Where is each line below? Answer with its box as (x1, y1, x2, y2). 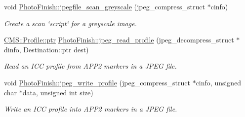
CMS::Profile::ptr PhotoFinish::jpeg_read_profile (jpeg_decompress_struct (4, 35, 234, 45)
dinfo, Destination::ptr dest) (4, 44, 89, 54)
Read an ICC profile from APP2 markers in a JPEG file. (4, 61, 177, 71)
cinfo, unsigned (196, 77, 242, 87)
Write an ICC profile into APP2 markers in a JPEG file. (4, 104, 177, 114)
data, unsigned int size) (22, 87, 93, 97)
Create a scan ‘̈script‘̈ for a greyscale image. (4, 18, 137, 28)
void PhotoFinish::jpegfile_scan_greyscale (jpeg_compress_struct (4, 1, 205, 11)
